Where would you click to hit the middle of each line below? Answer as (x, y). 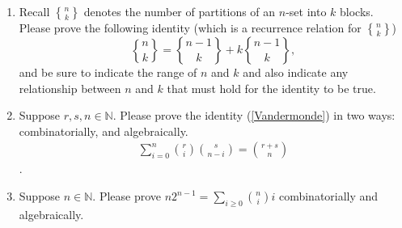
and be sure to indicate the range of (108, 72)
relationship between (70, 88)
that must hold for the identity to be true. (271, 88)
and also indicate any (296, 72)
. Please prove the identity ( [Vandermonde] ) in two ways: (254, 115)
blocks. (357, 11)
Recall (34, 11)
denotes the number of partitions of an (180, 11)
